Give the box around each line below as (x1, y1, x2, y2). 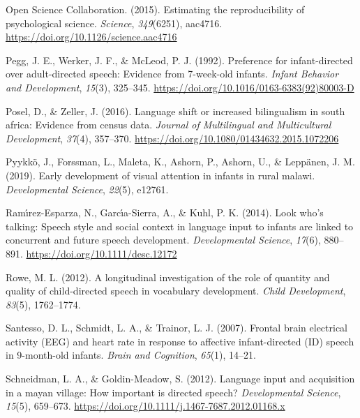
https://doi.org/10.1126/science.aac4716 (6, 29, 177, 44)
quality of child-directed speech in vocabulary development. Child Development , (6, 283, 346, 298)
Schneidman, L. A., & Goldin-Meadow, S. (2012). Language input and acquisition (6, 371, 355, 386)
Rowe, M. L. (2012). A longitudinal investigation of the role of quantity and (6, 269, 330, 284)
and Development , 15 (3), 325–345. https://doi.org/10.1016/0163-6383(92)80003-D (6, 80, 354, 94)
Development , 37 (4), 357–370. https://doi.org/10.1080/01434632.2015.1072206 (6, 130, 339, 145)
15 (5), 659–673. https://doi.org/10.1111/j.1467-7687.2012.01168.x (6, 398, 285, 413)
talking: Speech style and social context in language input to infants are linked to (6, 218, 354, 233)
